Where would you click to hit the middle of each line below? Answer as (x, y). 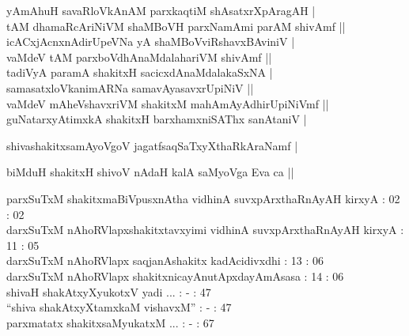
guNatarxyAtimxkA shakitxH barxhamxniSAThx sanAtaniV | (157, 119)
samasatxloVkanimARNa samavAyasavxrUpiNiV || (130, 87)
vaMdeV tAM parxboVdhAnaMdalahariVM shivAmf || (139, 57)
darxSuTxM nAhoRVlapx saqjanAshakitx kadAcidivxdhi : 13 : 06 (165, 260)
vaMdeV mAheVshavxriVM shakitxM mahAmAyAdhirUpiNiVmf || (168, 103)
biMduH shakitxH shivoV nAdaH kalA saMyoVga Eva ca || (150, 172)
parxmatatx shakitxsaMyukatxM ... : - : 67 (110, 322)
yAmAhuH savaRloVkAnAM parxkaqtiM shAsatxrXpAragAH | (161, 10)
